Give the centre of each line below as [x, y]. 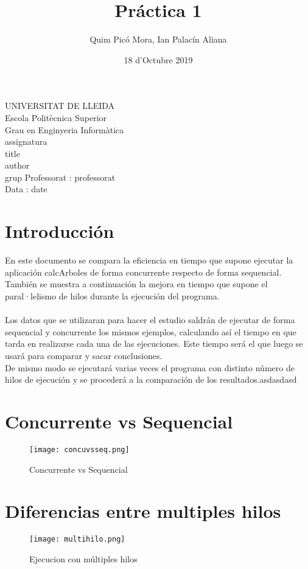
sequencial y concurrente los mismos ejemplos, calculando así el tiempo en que [151, 331]
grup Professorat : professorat [60, 177]
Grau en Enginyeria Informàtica [65, 129]
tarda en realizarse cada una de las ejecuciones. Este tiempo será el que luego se [154, 344]
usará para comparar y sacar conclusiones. [84, 355]
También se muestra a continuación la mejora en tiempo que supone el [136, 284]
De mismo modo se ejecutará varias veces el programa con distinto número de [150, 367]
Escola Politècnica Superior [56, 117]
